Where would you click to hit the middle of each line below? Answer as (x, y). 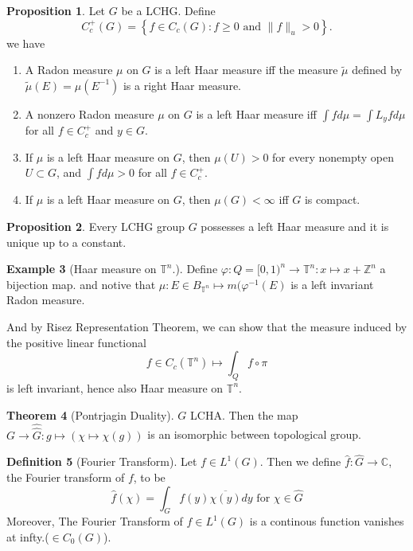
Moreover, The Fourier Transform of (95, 521)
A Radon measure (69, 70)
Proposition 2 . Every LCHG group (96, 227)
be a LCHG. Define (168, 10)
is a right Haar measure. (182, 85)
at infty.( (28, 536)
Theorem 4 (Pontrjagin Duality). (90, 414)
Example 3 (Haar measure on (82, 269)
